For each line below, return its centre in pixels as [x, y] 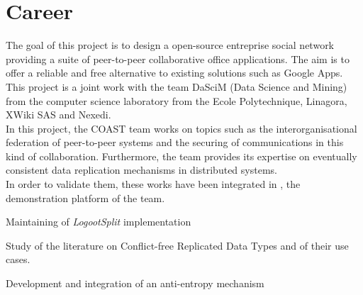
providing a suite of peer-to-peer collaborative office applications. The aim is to [178, 59]
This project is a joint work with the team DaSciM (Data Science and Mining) [177, 86]
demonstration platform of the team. [85, 197]
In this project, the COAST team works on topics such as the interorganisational [181, 128]
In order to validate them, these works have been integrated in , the [153, 184]
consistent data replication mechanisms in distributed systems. [141, 170]
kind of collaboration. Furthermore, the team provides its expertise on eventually [181, 156]
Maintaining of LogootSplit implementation [99, 222]
